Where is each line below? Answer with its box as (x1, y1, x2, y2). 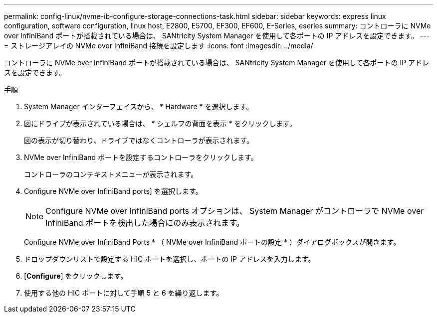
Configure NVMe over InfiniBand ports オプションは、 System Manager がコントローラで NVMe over (45, 206, 424, 216)
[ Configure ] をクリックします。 (24, 272, 128, 280)
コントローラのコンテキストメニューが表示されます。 (24, 170, 198, 178)
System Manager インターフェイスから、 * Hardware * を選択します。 (24, 102, 253, 111)
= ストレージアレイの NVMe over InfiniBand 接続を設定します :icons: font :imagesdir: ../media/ (4, 41, 313, 50)
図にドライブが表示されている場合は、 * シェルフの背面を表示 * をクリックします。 (24, 119, 296, 128)
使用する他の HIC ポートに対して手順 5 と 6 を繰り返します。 (24, 289, 223, 297)
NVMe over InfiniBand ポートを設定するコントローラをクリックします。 (24, 153, 258, 161)
